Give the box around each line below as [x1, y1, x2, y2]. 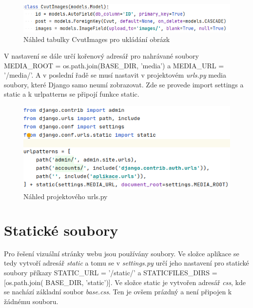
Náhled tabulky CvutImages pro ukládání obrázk [23, 34, 170, 44]
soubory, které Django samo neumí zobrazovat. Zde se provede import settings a [4, 79, 244, 89]
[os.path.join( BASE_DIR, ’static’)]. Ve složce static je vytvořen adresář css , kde [4, 277, 246, 287]
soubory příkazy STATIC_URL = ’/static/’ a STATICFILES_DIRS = [4, 267, 217, 277]
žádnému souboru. [4, 296, 58, 306]
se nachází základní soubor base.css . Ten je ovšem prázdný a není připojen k [4, 287, 232, 297]
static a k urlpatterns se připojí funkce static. [4, 89, 139, 99]
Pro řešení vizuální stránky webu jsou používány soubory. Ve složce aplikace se [4, 248, 239, 258]
